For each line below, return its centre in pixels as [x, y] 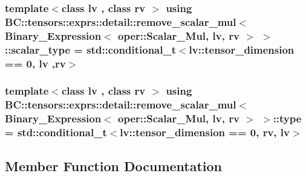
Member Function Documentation [114, 165]
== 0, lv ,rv [35, 63]
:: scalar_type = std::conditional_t [90, 49]
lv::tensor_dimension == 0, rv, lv [205, 132]
